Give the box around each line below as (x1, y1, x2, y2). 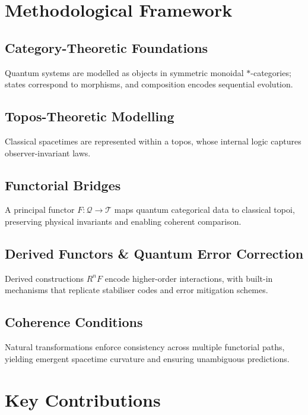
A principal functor (5, 203, 75, 216)
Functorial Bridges (5, 175, 121, 194)
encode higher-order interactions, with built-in (104, 272, 273, 284)
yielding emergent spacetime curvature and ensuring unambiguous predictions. (5, 352, 290, 364)
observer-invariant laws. (5, 146, 91, 159)
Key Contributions (5, 387, 161, 411)
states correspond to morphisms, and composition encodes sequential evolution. (5, 78, 293, 90)
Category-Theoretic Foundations (5, 38, 208, 56)
